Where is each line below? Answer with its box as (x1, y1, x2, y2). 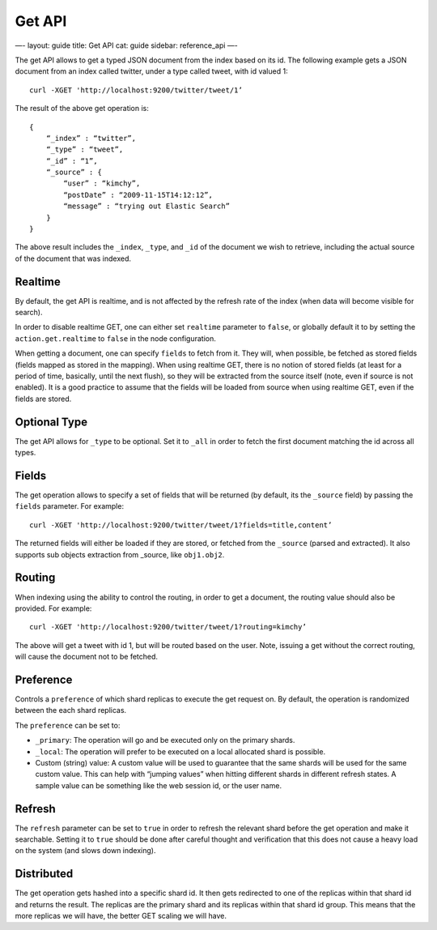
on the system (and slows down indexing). (15, 846, 156, 855)
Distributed (15, 867, 74, 881)
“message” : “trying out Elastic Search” (63, 202, 231, 211)
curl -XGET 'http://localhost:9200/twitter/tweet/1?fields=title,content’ (29, 520, 333, 530)
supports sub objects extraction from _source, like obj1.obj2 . (15, 549, 225, 559)
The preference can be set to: (15, 720, 121, 730)
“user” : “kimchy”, (63, 179, 141, 188)
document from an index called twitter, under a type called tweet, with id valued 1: (15, 66, 288, 76)
